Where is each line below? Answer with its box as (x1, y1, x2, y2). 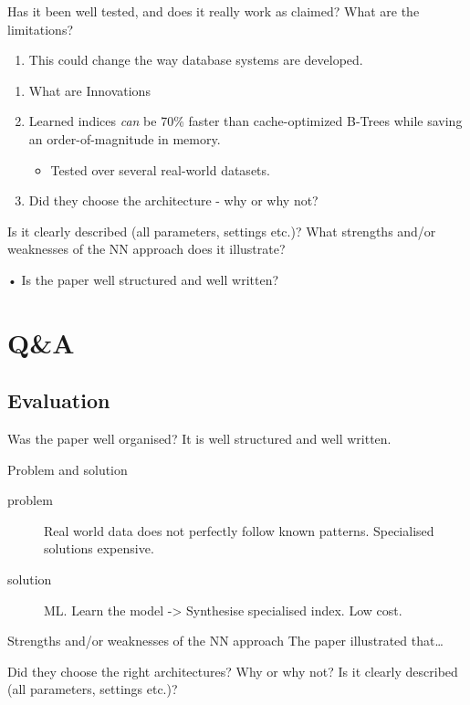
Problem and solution (7, 459, 128, 479)
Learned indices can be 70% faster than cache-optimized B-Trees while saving (28, 111, 463, 131)
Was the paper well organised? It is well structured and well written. (7, 429, 392, 448)
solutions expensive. (44, 539, 154, 558)
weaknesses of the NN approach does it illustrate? (7, 239, 286, 258)
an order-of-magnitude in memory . (28, 129, 221, 148)
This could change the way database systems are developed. (28, 50, 363, 69)
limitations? (7, 19, 74, 38)
